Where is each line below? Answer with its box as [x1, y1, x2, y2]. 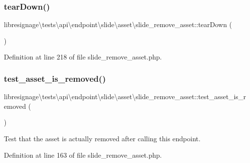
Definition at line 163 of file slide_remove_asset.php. [4, 149, 162, 160]
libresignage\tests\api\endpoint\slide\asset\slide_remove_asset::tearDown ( [4, 19, 232, 30]
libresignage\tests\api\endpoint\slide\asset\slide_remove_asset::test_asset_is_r [4, 91, 246, 102]
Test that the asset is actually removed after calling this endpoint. [4, 133, 200, 143]
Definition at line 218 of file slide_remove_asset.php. [4, 52, 162, 62]
